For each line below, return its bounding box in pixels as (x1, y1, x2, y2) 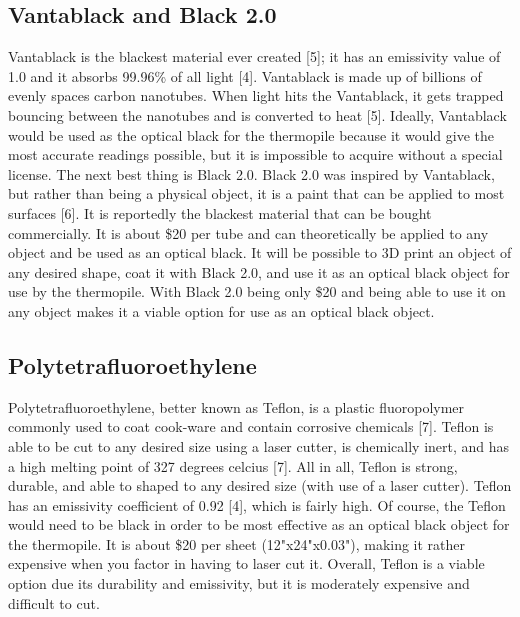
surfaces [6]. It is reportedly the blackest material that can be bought (8, 202, 432, 223)
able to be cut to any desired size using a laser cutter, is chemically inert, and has (8, 435, 510, 456)
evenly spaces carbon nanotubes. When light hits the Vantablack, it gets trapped (8, 85, 504, 106)
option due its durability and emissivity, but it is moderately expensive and (8, 573, 470, 594)
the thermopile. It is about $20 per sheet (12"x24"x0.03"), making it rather (8, 533, 466, 554)
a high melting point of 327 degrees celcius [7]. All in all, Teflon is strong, (8, 455, 458, 476)
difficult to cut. (8, 592, 100, 613)
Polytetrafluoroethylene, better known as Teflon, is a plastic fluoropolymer (8, 396, 465, 417)
